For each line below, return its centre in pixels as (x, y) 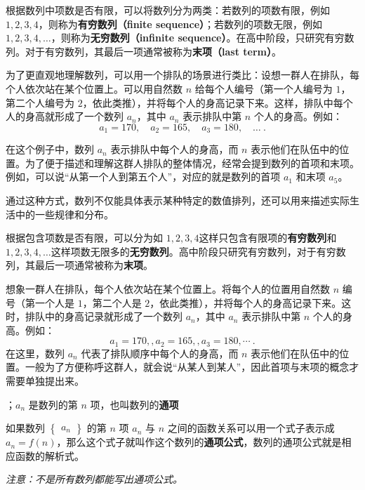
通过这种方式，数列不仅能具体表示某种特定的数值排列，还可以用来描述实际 (178, 200)
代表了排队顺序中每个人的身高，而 (160, 353)
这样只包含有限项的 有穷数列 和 (268, 238)
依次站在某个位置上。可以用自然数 (104, 88)
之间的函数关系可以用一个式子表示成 (251, 428)
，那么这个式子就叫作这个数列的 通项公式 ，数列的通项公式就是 (199, 442)
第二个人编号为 (40, 102)
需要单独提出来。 (45, 380)
